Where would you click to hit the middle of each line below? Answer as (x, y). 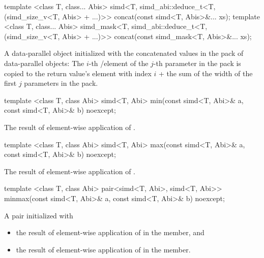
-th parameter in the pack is (197, 63)
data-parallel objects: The (44, 63)
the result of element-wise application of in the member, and (110, 232)
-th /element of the (119, 63)
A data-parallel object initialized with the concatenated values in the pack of (124, 53)
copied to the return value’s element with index (78, 73)
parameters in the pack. (61, 83)
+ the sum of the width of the (206, 73)
